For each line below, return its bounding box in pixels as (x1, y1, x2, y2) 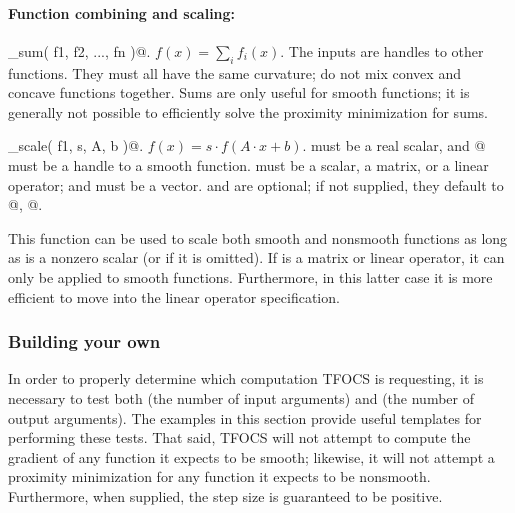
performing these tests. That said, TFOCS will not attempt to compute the (8, 427, 471, 448)
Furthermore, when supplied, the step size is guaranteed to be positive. (8, 485, 443, 506)
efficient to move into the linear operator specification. (8, 286, 340, 307)
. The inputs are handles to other (280, 40, 484, 61)
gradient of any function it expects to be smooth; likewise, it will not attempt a (8, 446, 495, 467)
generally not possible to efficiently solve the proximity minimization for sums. (8, 101, 488, 122)
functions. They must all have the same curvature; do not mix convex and (8, 62, 461, 83)
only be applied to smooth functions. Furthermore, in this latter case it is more (8, 266, 493, 287)
